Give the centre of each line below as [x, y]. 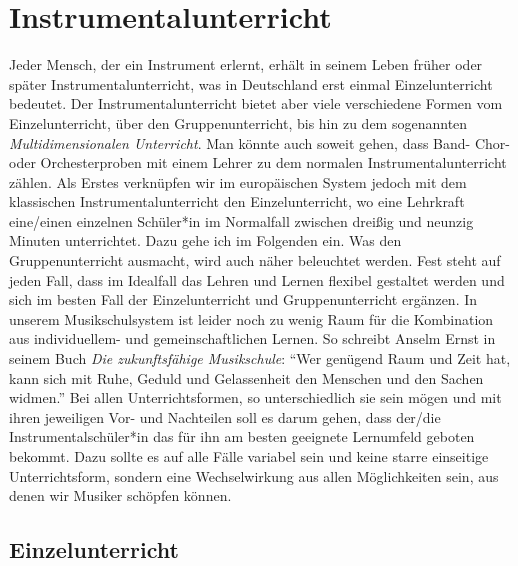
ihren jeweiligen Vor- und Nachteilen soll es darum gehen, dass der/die [225, 416]
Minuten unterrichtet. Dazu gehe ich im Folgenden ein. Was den [205, 240]
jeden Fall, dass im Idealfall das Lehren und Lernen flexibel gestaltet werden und [257, 279]
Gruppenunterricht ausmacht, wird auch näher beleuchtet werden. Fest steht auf [255, 260]
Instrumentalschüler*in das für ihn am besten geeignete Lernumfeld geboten [242, 436]
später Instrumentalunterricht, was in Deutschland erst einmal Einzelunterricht [251, 83]
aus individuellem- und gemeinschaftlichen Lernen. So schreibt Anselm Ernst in [252, 338]
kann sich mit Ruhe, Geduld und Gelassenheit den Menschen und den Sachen [246, 377]
